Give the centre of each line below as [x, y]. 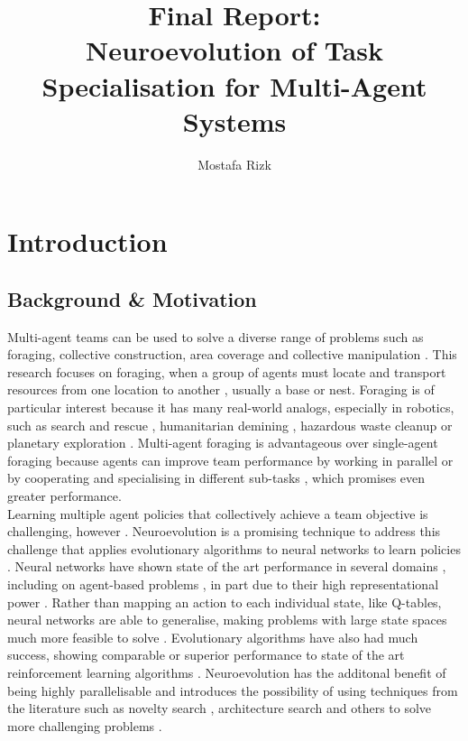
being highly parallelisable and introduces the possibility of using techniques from [233, 690]
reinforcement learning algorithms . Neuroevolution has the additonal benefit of [227, 672]
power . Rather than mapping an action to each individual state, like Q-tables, [225, 602]
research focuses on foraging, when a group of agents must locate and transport [227, 371]
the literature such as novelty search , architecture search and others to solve [220, 708]
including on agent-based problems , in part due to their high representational [223, 584]
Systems [234, 120]
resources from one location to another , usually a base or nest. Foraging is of [221, 389]
